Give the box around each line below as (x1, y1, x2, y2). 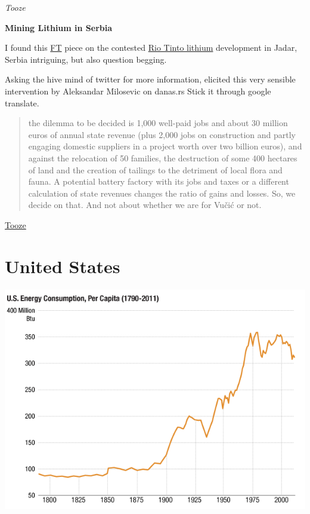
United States (5, 253, 120, 278)
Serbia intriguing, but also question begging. (5, 53, 167, 65)
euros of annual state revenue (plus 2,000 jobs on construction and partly (28, 128, 296, 140)
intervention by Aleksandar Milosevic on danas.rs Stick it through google (5, 84, 271, 97)
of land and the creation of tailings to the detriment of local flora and (28, 163, 283, 176)
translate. (5, 96, 39, 109)
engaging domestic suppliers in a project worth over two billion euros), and (28, 140, 302, 152)
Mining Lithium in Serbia (5, 21, 113, 33)
